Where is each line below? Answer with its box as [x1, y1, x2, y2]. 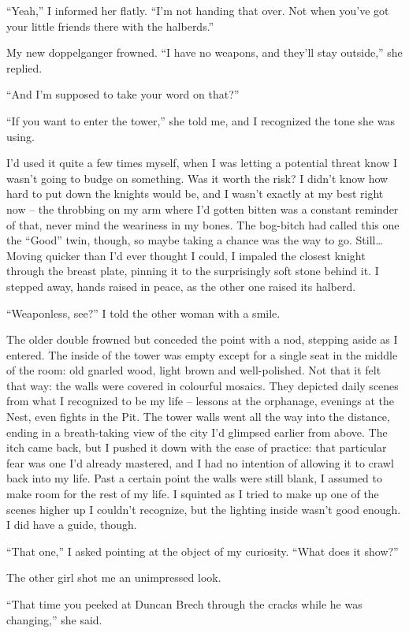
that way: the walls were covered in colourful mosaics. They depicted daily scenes [6, 377, 399, 393]
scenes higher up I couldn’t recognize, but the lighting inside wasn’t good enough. [6, 501, 401, 517]
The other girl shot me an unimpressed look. [6, 569, 221, 586]
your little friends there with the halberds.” [6, 17, 214, 34]
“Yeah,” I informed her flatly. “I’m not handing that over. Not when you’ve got [6, 2, 389, 18]
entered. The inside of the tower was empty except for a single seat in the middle [6, 346, 398, 363]
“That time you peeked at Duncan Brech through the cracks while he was [6, 596, 363, 612]
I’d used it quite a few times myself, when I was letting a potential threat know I [6, 155, 398, 171]
